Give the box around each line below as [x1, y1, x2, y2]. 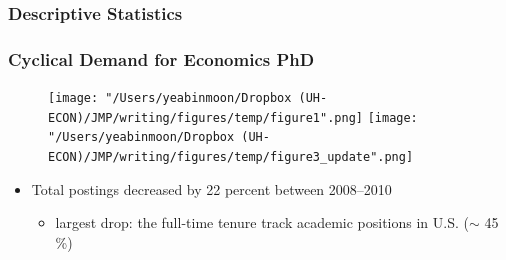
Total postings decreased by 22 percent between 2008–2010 [31, 178, 392, 199]
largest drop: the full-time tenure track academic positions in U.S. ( [55, 212, 469, 233]
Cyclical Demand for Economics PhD [8, 46, 315, 71]
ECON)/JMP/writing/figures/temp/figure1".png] [48, 110, 363, 125]
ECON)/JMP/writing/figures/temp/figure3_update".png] [48, 150, 414, 165]
